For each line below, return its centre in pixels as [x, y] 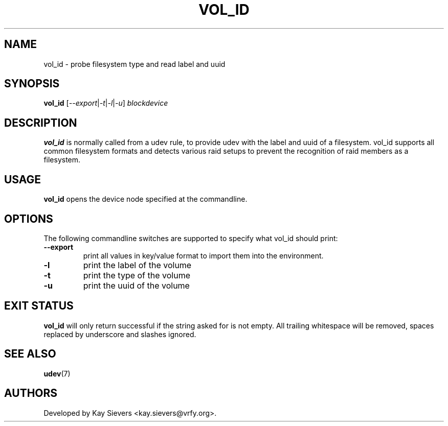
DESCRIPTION [41, 123]
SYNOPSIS [32, 84]
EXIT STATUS [39, 306]
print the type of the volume [137, 275]
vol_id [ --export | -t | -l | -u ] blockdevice [106, 103]
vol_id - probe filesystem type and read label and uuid [135, 64]
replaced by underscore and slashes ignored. [120, 334]
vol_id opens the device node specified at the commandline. [145, 199]
